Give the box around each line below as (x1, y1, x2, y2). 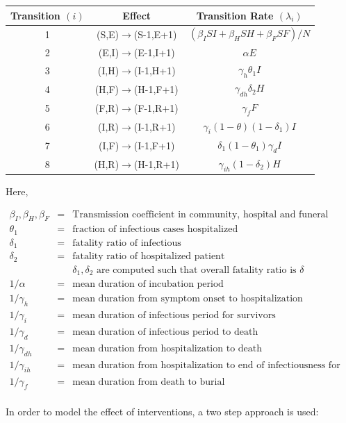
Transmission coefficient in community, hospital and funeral (72, 209, 329, 219)
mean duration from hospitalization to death (72, 343, 263, 354)
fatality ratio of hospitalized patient (72, 251, 225, 262)
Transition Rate (196, 8, 274, 22)
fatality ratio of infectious (72, 238, 181, 248)
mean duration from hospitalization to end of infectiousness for (72, 360, 340, 370)
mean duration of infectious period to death (72, 327, 258, 338)
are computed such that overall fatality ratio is (96, 265, 297, 275)
